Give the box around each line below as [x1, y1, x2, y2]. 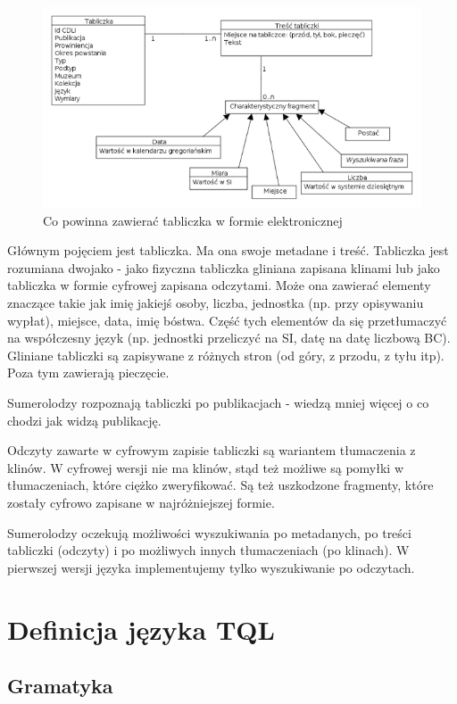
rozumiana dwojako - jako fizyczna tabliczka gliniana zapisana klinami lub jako [7, 258, 440, 277]
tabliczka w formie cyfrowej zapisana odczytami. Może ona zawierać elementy [7, 276, 431, 294]
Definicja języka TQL [7, 610, 275, 647]
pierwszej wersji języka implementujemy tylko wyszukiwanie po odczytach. [7, 558, 415, 576]
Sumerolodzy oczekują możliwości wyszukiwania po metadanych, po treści [7, 523, 411, 542]
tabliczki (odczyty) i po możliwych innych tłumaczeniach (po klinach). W [7, 541, 410, 559]
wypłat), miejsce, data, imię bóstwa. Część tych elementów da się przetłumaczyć [7, 311, 447, 329]
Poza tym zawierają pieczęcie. [7, 363, 170, 382]
